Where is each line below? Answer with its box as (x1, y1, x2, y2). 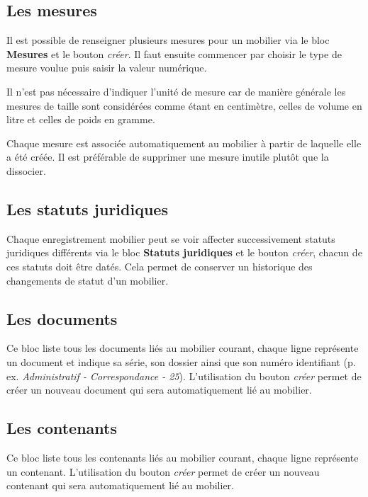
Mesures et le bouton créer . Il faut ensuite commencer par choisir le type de (6, 46, 342, 61)
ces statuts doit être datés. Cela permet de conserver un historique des (6, 258, 313, 273)
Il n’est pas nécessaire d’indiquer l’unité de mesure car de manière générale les (6, 84, 346, 98)
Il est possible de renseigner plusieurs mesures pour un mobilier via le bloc (6, 33, 330, 47)
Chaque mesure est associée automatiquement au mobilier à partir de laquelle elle (6, 135, 362, 150)
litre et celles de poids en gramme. (6, 112, 155, 127)
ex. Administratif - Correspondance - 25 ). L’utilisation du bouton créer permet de (6, 368, 362, 383)
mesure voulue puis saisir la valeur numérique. (6, 60, 207, 75)
